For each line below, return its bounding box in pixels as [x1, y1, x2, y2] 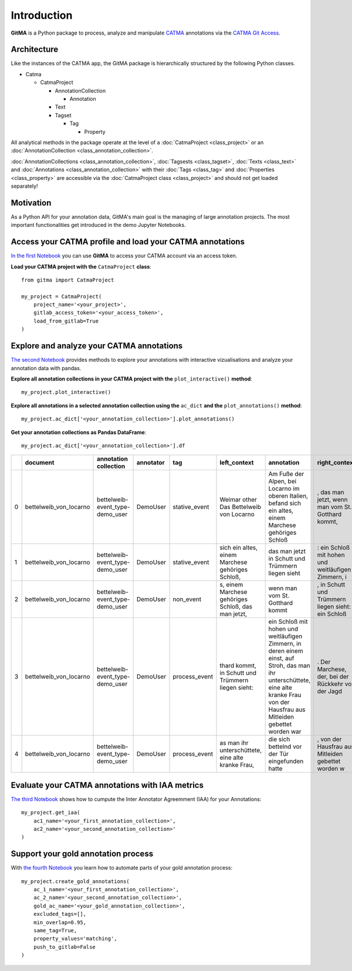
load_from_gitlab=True [33, 317, 99, 324]
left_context [219, 459, 254, 467]
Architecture [11, 45, 59, 55]
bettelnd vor [268, 742, 302, 751]
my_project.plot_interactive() [21, 389, 111, 396]
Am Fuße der [268, 470, 304, 478]
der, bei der [317, 673, 349, 681]
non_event [172, 595, 202, 603]
